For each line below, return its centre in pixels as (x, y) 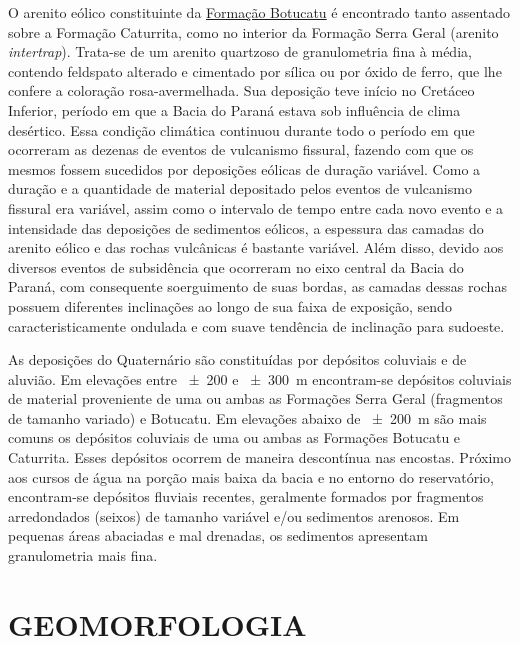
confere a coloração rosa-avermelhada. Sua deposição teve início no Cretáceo (241, 90)
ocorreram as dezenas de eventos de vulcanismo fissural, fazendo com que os (241, 149)
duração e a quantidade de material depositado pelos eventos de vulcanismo (240, 188)
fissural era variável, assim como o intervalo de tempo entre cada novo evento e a (256, 207)
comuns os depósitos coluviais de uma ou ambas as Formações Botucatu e (234, 437)
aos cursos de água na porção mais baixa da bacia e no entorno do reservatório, (251, 476)
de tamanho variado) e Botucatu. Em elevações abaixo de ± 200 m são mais (247, 417)
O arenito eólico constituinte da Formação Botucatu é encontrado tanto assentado (259, 12)
